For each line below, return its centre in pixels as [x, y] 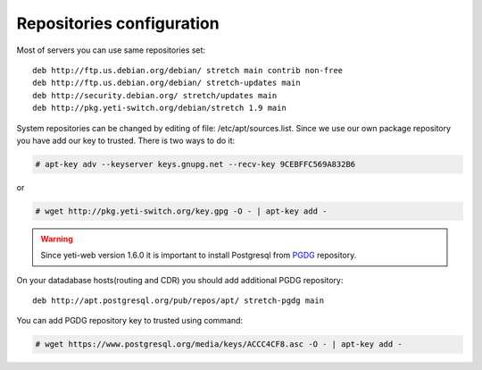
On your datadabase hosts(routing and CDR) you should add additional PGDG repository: [180, 280]
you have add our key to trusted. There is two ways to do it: [126, 140]
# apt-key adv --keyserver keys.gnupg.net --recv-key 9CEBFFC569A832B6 [195, 164]
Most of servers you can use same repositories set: [111, 50]
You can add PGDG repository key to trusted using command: [130, 321]
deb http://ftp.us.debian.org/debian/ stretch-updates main [166, 83]
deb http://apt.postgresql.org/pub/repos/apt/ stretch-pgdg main [179, 301]
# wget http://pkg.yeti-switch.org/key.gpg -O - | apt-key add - [181, 211]
